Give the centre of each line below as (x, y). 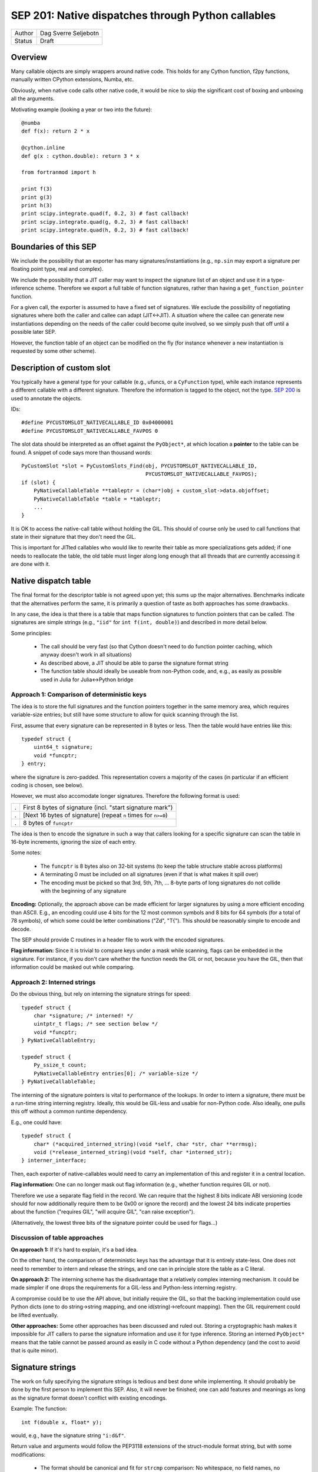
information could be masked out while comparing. (73, 967)
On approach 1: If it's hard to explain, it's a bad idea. (74, 1249)
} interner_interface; (54, 1161)
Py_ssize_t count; (60, 1065)
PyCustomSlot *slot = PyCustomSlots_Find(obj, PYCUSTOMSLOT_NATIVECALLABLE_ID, (139, 466)
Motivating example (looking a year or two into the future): (82, 110)
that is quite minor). (34, 1351)
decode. (21, 929)
